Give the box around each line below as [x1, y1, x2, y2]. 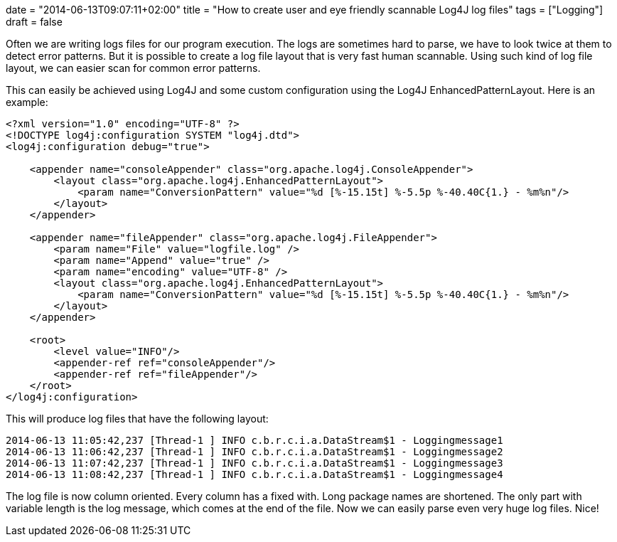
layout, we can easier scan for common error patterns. [6, 62, 261, 74]
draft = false [6, 16, 63, 28]
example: [6, 96, 48, 108]
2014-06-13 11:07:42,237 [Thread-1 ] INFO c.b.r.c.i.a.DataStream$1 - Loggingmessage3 [6, 457, 503, 469]
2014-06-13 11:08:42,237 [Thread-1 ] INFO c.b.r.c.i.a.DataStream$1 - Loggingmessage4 [6, 469, 503, 480]
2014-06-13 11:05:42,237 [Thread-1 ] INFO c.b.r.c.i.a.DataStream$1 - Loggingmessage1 [6, 435, 503, 446]
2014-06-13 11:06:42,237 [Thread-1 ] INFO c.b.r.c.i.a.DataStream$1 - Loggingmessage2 [6, 446, 503, 457]
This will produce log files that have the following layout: [6, 413, 269, 425]
